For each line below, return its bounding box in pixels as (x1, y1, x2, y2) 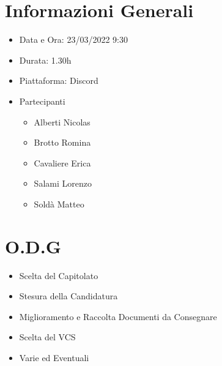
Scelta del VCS (19, 331, 76, 343)
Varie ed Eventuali (19, 351, 89, 364)
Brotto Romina (34, 136, 91, 149)
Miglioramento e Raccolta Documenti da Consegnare (19, 310, 217, 323)
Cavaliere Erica (34, 156, 91, 169)
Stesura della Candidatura (19, 289, 118, 302)
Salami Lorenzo (34, 177, 92, 190)
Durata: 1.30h (19, 53, 72, 66)
